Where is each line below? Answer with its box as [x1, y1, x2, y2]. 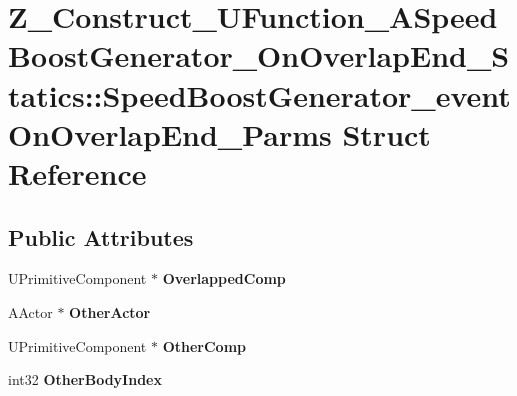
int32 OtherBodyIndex [8, 369, 162, 390]
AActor [8, 301, 53, 322]
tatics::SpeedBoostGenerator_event [8, 74, 511, 115]
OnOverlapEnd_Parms [8, 113, 332, 154]
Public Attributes [8, 221, 194, 252]
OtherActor [69, 301, 151, 322]
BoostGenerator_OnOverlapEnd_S [8, 35, 510, 76]
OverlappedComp [162, 268, 286, 289]
